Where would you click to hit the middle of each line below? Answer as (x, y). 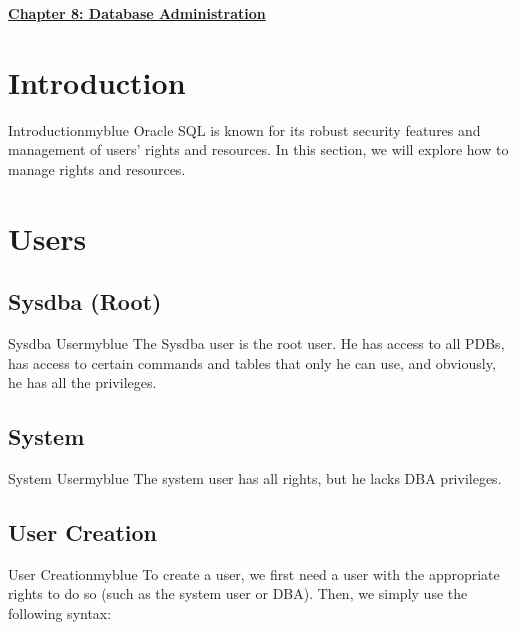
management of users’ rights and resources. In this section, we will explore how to (258, 149)
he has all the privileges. (82, 382)
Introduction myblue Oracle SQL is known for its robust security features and (244, 129)
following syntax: (60, 613)
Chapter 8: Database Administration (137, 13)
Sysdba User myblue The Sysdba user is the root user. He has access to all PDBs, (256, 343)
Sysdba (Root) (85, 301)
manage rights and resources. (97, 168)
